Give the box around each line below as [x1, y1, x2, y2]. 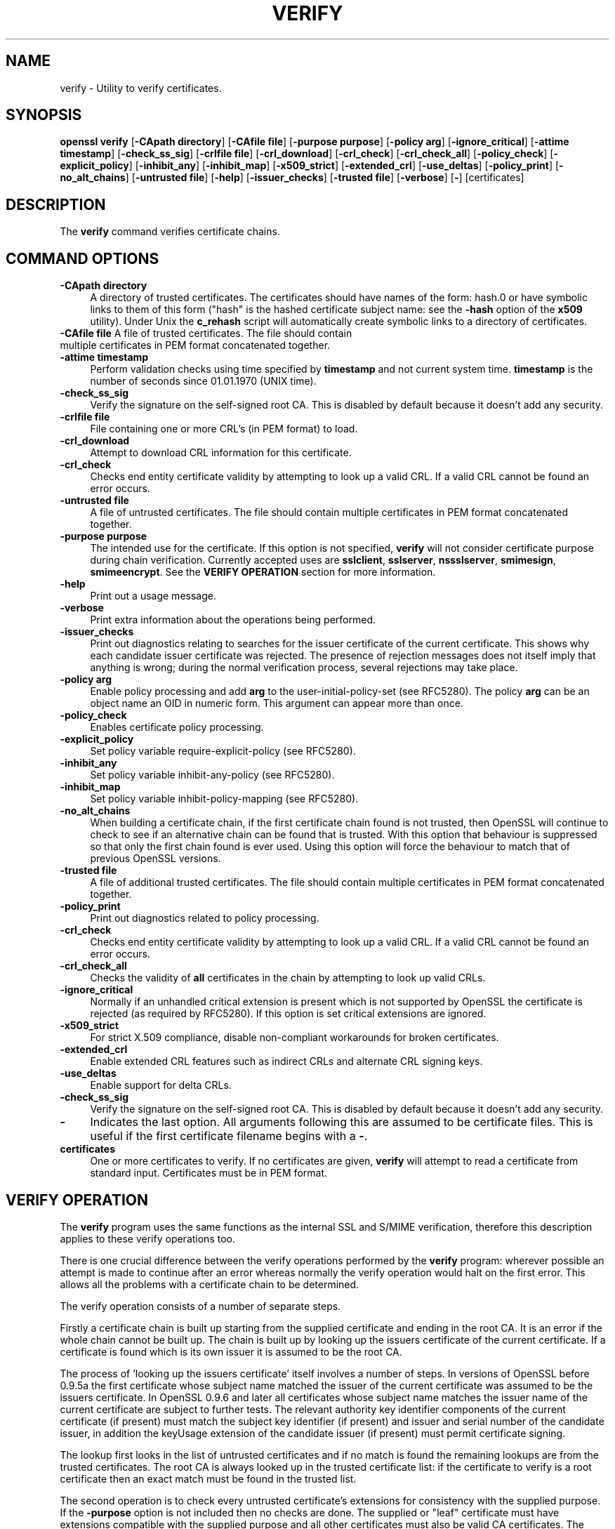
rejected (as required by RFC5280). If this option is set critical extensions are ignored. [90, 1007, 487, 1020]
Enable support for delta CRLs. [90, 1079, 232, 1092]
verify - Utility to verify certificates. [60, 81, 222, 94]
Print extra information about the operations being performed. [90, 614, 376, 626]
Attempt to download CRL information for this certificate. [90, 446, 352, 459]
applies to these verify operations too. [60, 1232, 235, 1245]
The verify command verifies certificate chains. [60, 225, 280, 238]
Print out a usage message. [90, 590, 216, 602]
